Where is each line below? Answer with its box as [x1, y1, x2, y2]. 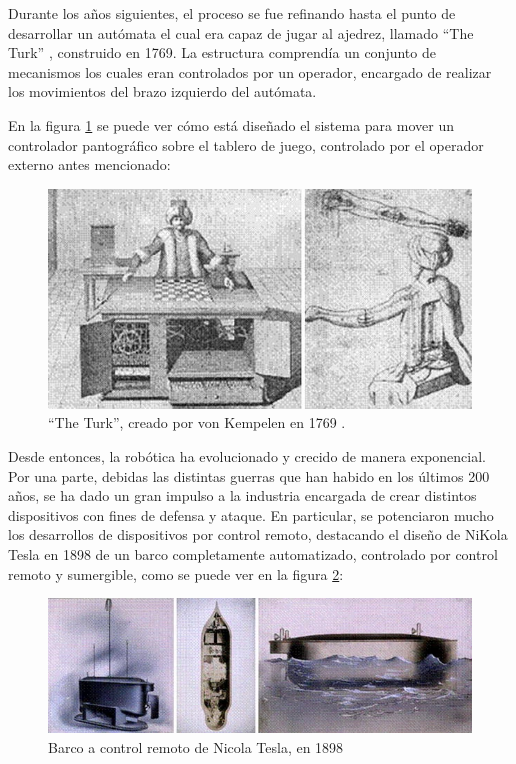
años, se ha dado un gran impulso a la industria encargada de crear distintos [8, 485, 477, 506]
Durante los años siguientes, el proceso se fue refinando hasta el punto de [8, 3, 456, 23]
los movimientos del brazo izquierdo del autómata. [8, 81, 317, 102]
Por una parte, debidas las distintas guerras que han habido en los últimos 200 [8, 465, 490, 486]
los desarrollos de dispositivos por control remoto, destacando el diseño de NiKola [8, 524, 508, 545]
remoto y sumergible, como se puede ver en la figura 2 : [8, 563, 344, 584]
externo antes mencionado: [8, 154, 171, 175]
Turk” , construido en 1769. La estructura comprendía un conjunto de [8, 42, 436, 63]
